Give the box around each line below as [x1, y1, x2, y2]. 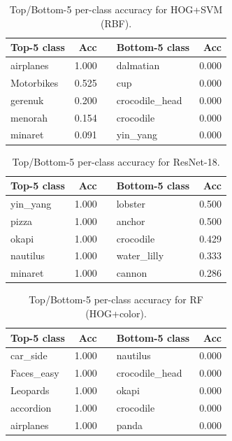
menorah [10, 110, 48, 124]
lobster [116, 196, 146, 210]
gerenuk [10, 92, 44, 107]
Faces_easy [10, 366, 59, 380]
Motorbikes [10, 75, 59, 89]
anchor [116, 213, 145, 228]
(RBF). [100, 15, 132, 30]
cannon [116, 266, 147, 280]
